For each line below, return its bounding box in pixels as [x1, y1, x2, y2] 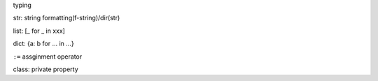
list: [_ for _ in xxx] [13, 27, 66, 35]
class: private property [13, 65, 78, 73]
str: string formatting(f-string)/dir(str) [13, 14, 120, 22]
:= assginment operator [13, 52, 83, 61]
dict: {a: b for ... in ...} [13, 39, 74, 48]
